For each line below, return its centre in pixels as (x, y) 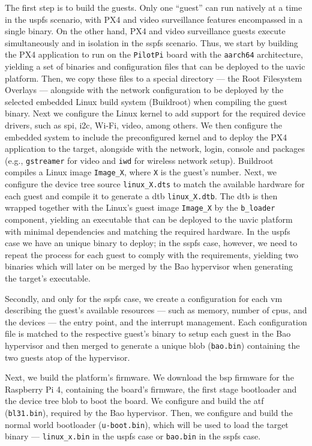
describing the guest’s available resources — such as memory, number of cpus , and (156, 310)
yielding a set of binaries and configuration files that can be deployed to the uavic (155, 66)
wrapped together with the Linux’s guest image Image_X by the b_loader (140, 207)
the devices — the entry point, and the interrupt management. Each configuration (156, 321)
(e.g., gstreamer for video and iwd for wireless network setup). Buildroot (139, 160)
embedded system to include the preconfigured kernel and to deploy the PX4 (146, 137)
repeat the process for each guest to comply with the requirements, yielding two (151, 254)
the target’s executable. (48, 278)
